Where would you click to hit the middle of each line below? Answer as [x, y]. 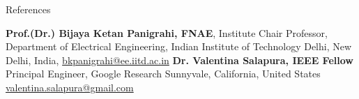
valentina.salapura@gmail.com [70, 87]
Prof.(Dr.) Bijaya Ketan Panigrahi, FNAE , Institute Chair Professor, [167, 32]
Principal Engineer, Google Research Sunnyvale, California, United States [163, 74]
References [28, 9]
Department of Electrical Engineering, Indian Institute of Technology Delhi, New [179, 46]
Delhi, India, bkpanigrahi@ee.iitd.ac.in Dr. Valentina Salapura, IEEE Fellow [179, 60]
